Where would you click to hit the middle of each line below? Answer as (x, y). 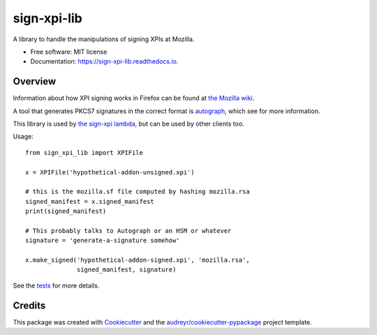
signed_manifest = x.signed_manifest (90, 201)
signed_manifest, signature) (127, 270)
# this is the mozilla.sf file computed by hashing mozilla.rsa (138, 192)
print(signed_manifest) (66, 211)
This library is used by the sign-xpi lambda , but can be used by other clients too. (128, 124)
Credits (29, 305)
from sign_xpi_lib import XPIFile (84, 152)
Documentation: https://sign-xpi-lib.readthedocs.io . (104, 61)
